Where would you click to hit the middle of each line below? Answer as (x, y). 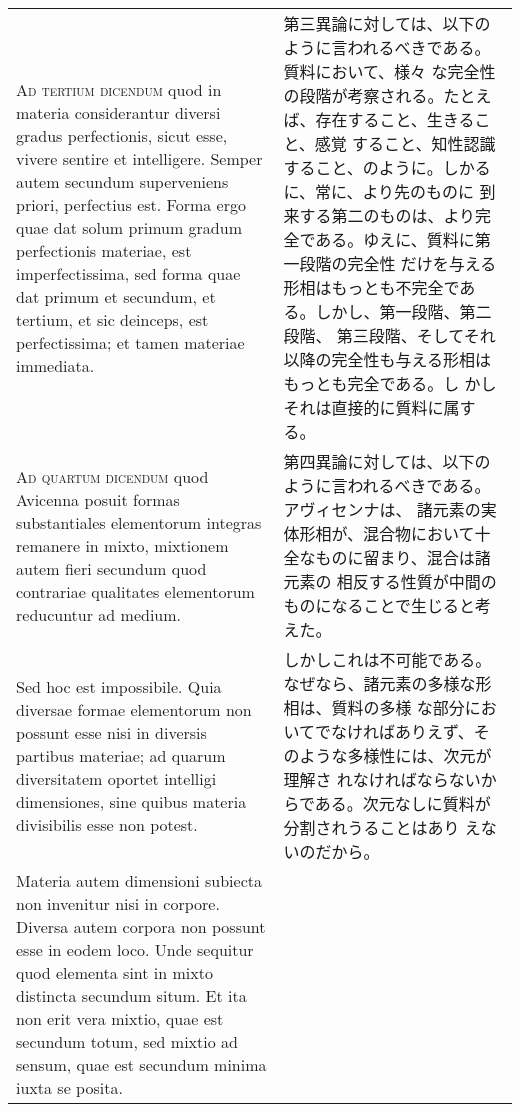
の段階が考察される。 (363, 95)
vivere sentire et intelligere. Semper (139, 158)
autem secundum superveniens (122, 181)
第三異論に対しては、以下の (387, 23)
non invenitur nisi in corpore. (118, 903)
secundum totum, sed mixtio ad (127, 1041)
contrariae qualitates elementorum (135, 591)
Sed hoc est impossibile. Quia (119, 686)
